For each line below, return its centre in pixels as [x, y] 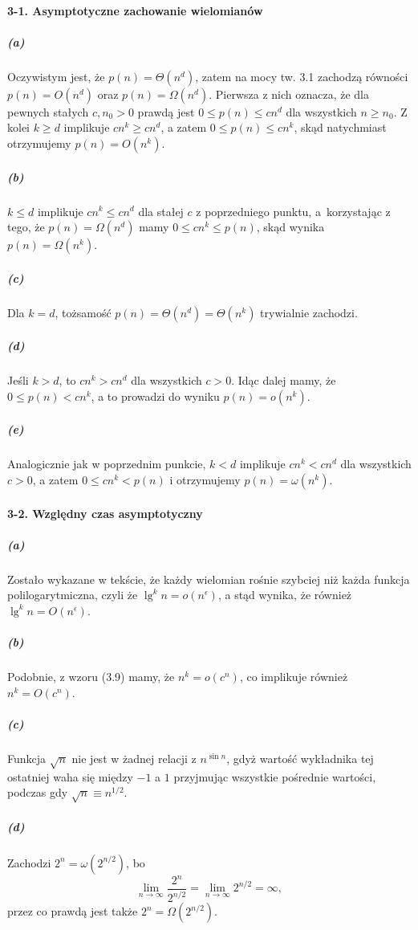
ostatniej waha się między [70, 776]
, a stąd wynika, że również [285, 595]
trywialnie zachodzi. [309, 312]
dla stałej [161, 211]
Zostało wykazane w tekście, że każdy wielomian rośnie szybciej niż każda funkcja [209, 579]
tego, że [26, 227]
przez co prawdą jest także [73, 911]
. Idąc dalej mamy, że [284, 380]
